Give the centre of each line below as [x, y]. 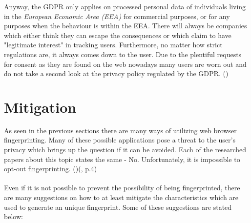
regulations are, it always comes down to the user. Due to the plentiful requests [123, 54]
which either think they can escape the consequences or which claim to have [118, 35]
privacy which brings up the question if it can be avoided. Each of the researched [125, 150]
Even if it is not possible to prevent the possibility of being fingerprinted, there [122, 188]
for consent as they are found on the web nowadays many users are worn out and [125, 64]
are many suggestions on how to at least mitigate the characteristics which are [121, 197]
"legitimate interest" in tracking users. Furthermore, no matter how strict [113, 45]
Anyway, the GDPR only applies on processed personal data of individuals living [125, 6]
